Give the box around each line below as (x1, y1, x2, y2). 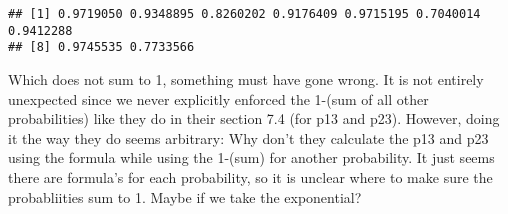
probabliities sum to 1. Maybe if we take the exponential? (8, 186, 362, 207)
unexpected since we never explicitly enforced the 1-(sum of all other (8, 88, 429, 109)
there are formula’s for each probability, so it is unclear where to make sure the (8, 166, 493, 187)
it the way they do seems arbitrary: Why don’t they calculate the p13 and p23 (8, 127, 489, 148)
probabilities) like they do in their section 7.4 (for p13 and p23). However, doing (8, 108, 500, 129)
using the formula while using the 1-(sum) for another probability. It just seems (8, 147, 495, 168)
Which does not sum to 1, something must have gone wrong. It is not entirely (8, 68, 484, 89)
